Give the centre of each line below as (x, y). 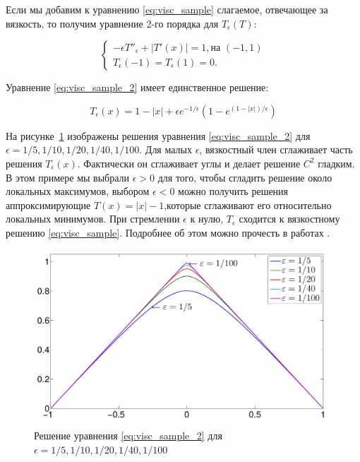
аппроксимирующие (48, 205)
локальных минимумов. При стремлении (93, 219)
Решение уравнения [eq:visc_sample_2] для (128, 435)
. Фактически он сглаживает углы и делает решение (189, 163)
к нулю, (207, 219)
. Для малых (166, 149)
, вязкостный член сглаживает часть (276, 149)
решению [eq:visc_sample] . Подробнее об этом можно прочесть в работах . (168, 232)
